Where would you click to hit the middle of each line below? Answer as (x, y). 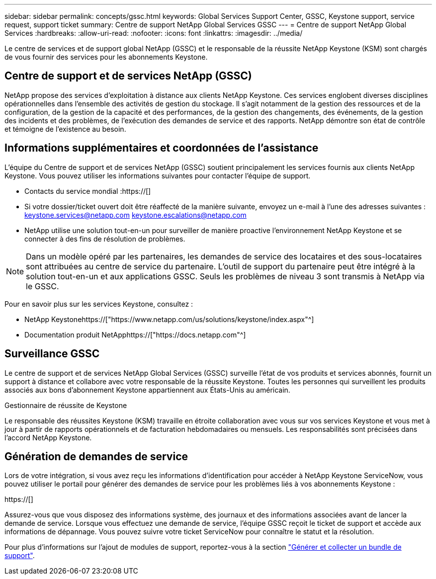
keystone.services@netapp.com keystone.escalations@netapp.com (135, 215)
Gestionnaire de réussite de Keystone (66, 405)
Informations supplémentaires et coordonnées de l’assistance (162, 148)
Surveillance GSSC (52, 354)
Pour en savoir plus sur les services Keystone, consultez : (99, 304)
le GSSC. (43, 286)
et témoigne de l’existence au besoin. (65, 129)
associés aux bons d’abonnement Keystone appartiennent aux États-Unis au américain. (147, 390)
